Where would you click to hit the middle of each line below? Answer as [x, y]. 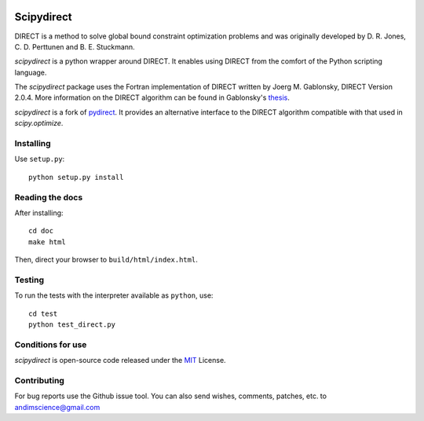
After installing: [39, 213]
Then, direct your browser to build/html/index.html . [106, 260]
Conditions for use [51, 344]
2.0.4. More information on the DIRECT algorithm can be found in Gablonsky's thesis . [152, 97]
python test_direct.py [72, 325]
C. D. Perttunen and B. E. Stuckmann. [75, 46]
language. [31, 72]
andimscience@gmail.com [57, 407]
